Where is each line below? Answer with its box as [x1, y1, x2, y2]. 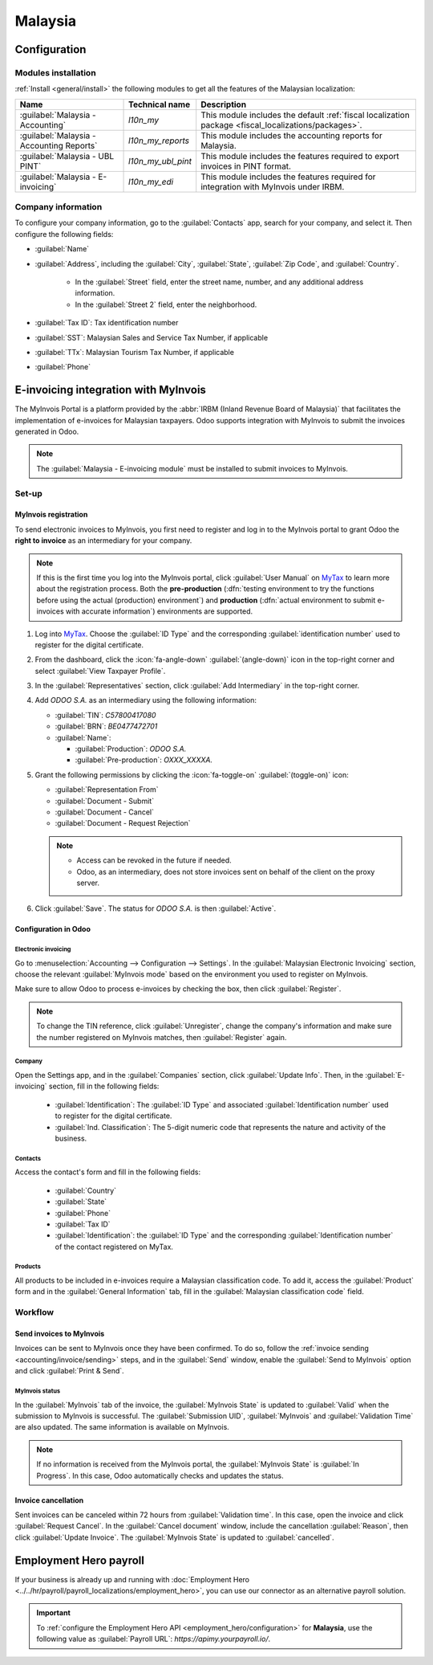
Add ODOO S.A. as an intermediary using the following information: [34, 696, 257, 705]
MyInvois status [14, 1386, 61, 1395]
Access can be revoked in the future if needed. [76, 855, 232, 865]
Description [200, 99, 247, 110]
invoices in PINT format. [200, 161, 292, 172]
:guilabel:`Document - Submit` [55, 796, 155, 806]
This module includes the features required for [200, 171, 376, 182]
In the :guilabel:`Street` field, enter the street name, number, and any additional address [75, 277, 364, 287]
